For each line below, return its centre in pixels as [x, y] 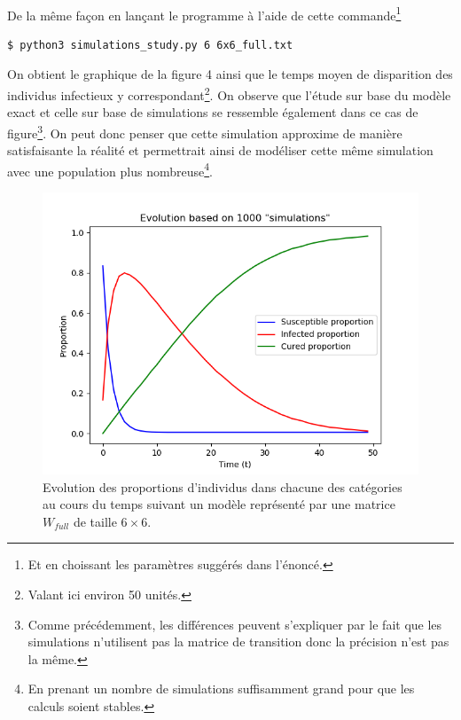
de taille [95, 521]
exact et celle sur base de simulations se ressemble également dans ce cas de [213, 112]
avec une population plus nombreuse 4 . [110, 169]
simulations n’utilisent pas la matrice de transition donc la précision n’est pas [238, 642]
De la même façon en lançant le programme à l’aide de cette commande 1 [204, 13]
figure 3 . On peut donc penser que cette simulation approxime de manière [205, 131]
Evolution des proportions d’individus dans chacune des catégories [223, 486]
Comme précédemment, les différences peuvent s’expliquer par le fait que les [235, 624]
